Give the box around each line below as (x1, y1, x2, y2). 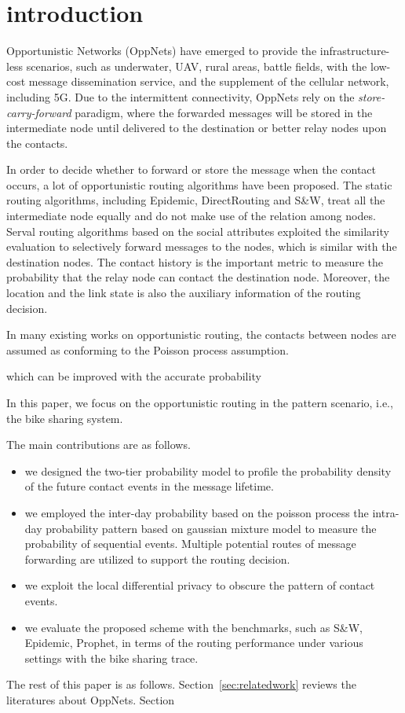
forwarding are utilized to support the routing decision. (24, 550, 290, 567)
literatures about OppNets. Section (6, 691, 175, 707)
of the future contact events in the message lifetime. (24, 478, 274, 494)
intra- (372, 504, 400, 520)
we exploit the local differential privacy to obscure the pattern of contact (24, 577, 375, 594)
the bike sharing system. (6, 410, 123, 426)
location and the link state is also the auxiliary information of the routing (6, 285, 361, 301)
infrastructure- (319, 42, 390, 59)
